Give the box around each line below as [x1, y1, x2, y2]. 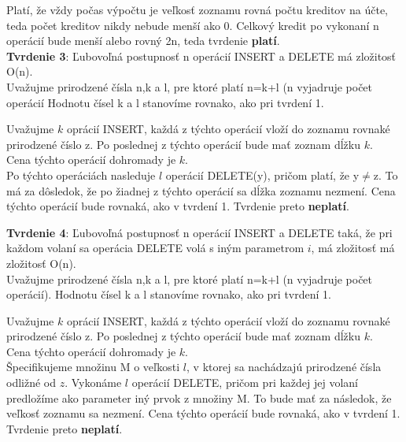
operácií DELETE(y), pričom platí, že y [165, 166, 360, 183]
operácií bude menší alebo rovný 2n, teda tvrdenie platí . [6, 32, 280, 49]
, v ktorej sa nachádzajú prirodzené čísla [186, 358, 382, 375]
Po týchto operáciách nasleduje [6, 166, 156, 183]
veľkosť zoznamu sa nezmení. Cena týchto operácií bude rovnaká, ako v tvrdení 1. [6, 405, 400, 422]
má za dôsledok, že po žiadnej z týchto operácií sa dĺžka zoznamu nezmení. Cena [6, 182, 396, 199]
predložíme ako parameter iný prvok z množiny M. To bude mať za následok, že [6, 389, 392, 406]
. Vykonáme [65, 374, 122, 391]
